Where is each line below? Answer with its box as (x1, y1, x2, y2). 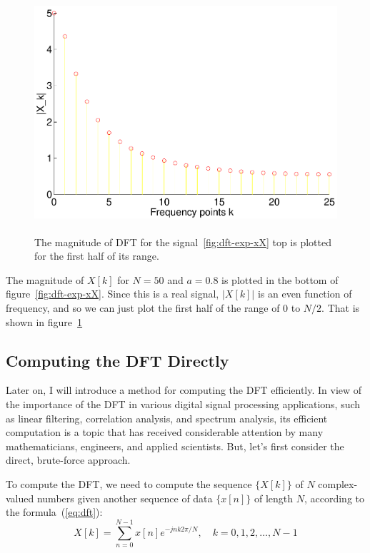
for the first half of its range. (34, 248, 159, 263)
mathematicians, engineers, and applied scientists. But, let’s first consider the (6, 438, 344, 453)
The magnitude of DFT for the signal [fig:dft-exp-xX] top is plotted (34, 234, 331, 249)
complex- (318, 476, 358, 491)
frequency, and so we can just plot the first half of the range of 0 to (6, 300, 301, 315)
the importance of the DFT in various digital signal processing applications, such (6, 396, 361, 411)
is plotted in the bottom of (221, 272, 339, 287)
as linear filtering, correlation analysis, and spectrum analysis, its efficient (6, 410, 328, 425)
